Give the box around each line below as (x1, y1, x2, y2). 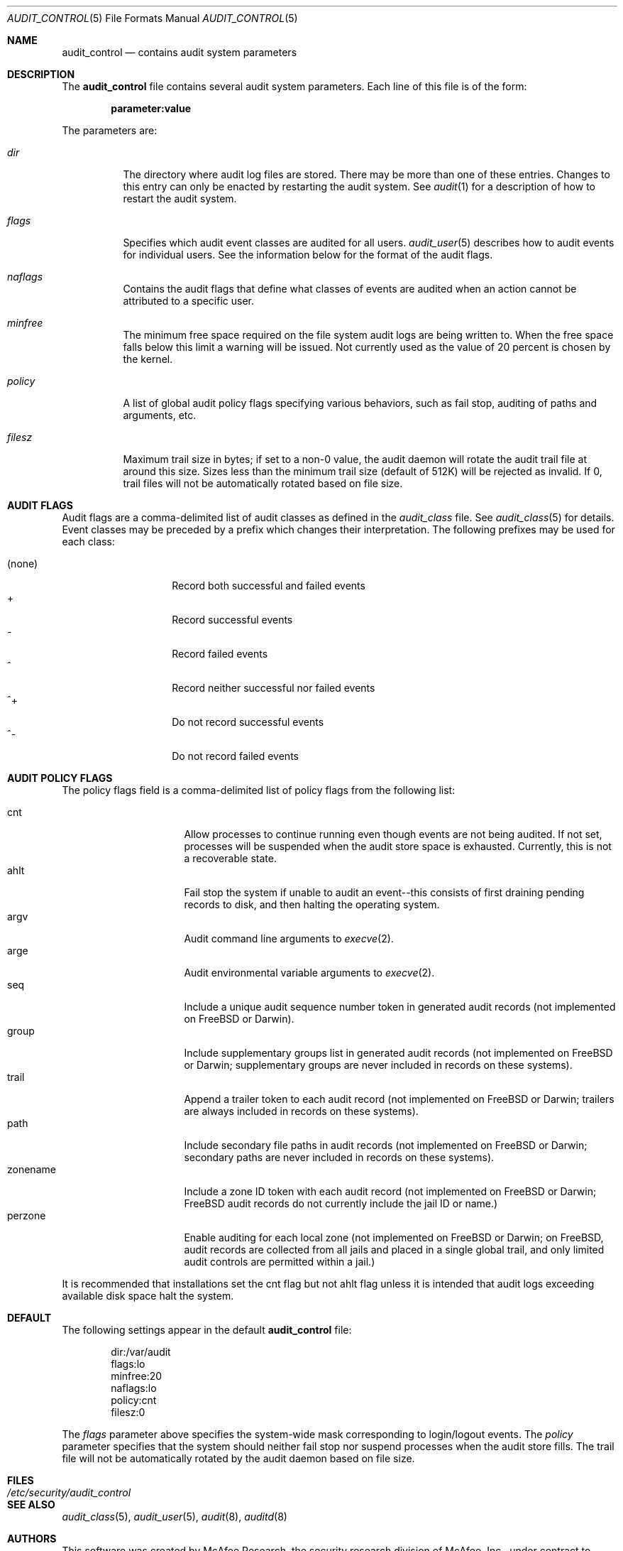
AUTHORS (7, 1533, 57, 1545)
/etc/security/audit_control (7, 1486, 131, 1498)
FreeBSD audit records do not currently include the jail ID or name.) (184, 1197, 498, 1209)
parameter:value (111, 102, 191, 114)
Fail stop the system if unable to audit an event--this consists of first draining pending (184, 886, 585, 898)
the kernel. (123, 353, 173, 365)
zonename (7, 1163, 56, 1175)
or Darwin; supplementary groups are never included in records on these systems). (184, 1059, 573, 1071)
